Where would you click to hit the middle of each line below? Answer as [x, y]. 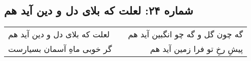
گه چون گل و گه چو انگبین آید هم [186, 34]
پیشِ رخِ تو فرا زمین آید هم [197, 49]
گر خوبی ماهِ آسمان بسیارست [60, 49]
